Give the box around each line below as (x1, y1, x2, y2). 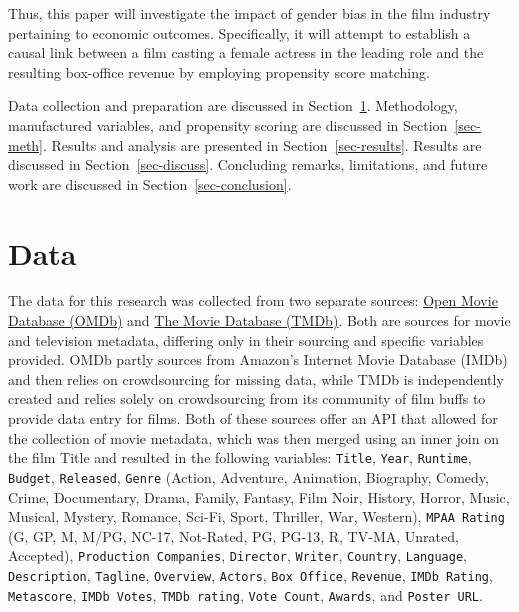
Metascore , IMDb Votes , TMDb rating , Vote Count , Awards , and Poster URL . (8, 584, 483, 605)
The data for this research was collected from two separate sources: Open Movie (8, 290, 498, 311)
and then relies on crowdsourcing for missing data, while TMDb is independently (8, 368, 504, 389)
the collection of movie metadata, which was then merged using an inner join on (8, 427, 499, 448)
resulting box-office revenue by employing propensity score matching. (8, 61, 430, 82)
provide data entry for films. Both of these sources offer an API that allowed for (8, 408, 498, 429)
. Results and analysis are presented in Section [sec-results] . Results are (43, 134, 482, 155)
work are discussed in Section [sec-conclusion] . (8, 173, 292, 194)
